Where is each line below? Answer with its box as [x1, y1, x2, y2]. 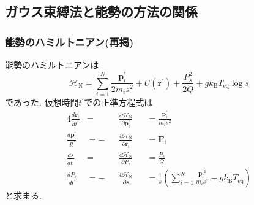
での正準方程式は [84, 96, 153, 109]
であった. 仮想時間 [5, 96, 79, 109]
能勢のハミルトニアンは [5, 58, 99, 71]
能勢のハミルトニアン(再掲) [5, 34, 134, 49]
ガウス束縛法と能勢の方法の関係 [5, 2, 198, 21]
